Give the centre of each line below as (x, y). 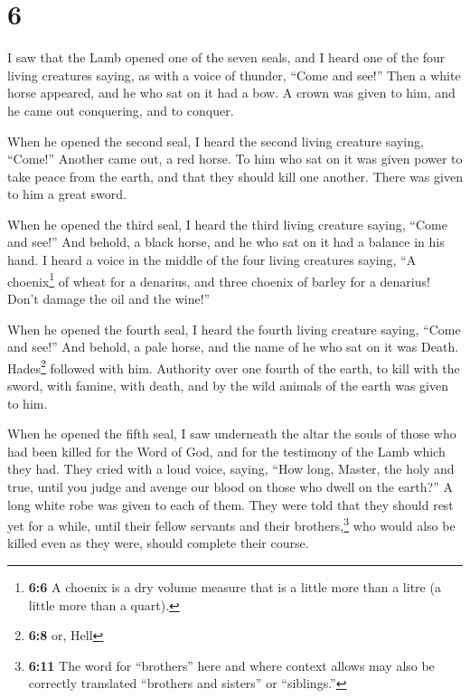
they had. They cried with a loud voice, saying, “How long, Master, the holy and (231, 469)
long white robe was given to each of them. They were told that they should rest (230, 504)
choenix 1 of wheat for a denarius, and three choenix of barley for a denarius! (219, 279)
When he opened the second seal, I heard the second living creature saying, (216, 141)
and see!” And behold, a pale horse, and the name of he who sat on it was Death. (233, 347)
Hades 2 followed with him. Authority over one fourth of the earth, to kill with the (234, 366)
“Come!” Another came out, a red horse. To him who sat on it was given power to (235, 159)
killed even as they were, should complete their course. (158, 543)
